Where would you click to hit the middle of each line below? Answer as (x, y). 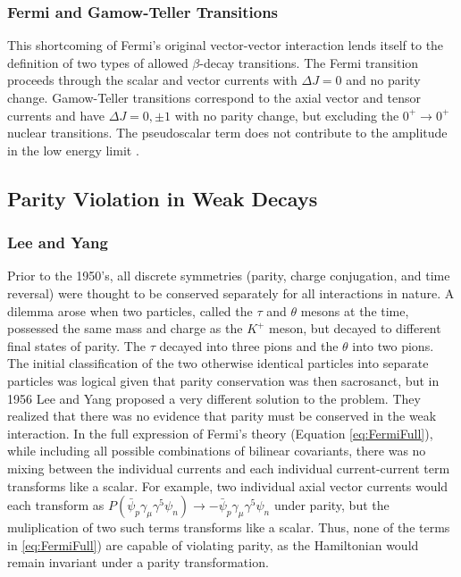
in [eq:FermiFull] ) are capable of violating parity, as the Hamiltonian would (213, 544)
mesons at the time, (355, 310)
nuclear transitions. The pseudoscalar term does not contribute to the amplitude (227, 133)
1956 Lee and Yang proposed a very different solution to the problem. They (214, 398)
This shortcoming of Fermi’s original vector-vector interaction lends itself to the (226, 45)
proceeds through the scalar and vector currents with (152, 80)
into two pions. (393, 345)
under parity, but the (331, 505)
